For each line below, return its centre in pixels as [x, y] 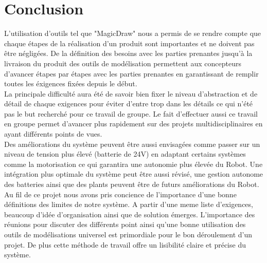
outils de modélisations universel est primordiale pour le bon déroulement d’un [128, 234]
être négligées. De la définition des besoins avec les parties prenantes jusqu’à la [128, 53]
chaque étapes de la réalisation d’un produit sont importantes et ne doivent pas [129, 43]
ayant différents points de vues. [53, 134]
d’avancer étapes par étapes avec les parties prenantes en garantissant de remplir [131, 73]
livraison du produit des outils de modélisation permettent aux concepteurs [123, 63]
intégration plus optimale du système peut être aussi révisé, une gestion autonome [134, 174]
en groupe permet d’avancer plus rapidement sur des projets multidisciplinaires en [133, 124]
